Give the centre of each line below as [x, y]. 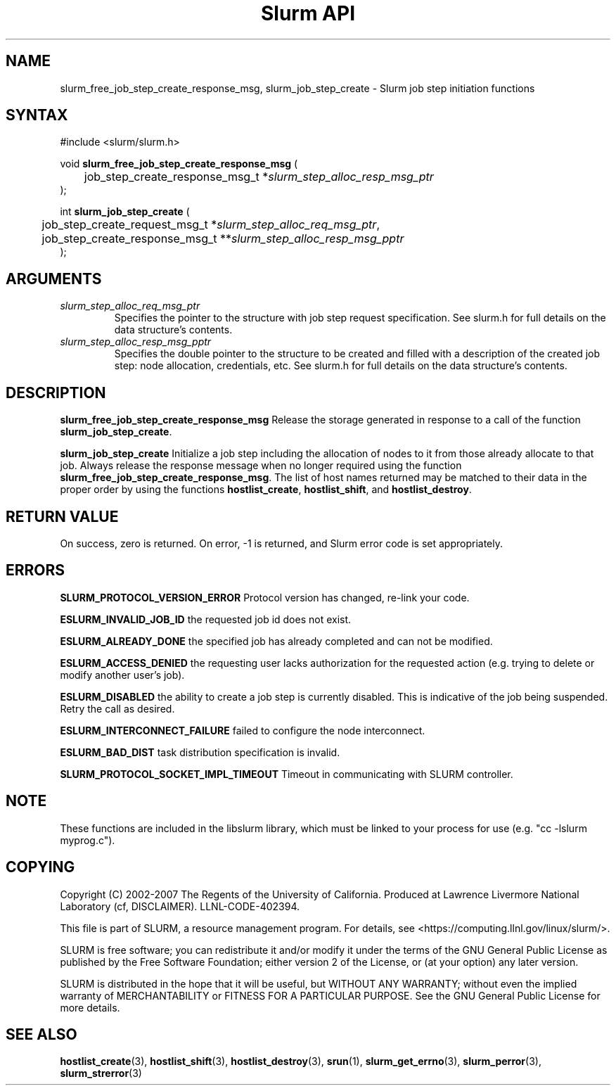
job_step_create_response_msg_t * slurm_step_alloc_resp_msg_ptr [259, 177]
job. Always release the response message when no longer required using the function [261, 466]
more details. [90, 1007]
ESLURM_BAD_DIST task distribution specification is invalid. [200, 752]
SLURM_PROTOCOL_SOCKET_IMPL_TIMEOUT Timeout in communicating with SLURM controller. [287, 774]
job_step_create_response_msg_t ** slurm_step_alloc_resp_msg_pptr [223, 239]
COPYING [40, 867]
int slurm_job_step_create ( [125, 212]
